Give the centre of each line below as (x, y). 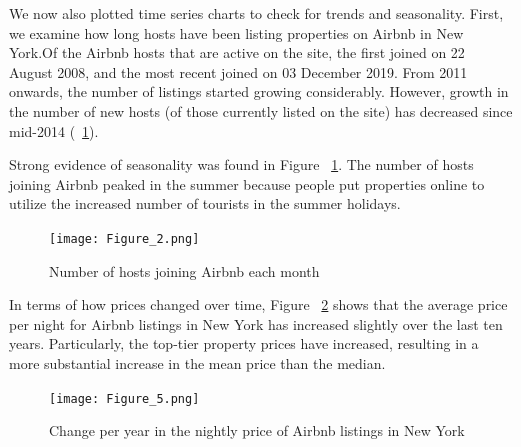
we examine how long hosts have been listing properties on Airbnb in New (236, 32)
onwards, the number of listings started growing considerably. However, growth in (259, 91)
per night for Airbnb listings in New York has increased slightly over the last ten (256, 323)
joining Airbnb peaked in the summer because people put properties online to (247, 183)
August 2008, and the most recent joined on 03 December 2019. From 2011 (238, 71)
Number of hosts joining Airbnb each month (184, 270)
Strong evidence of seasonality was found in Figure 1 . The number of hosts (241, 164)
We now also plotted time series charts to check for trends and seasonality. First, (256, 13)
